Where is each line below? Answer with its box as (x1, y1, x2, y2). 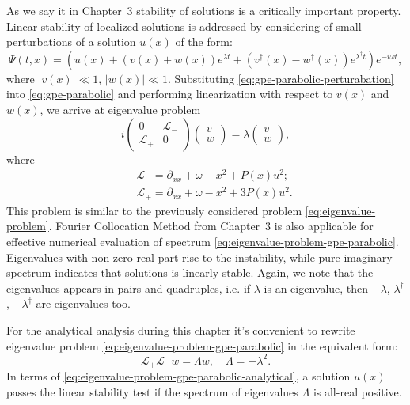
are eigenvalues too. (36, 295, 131, 312)
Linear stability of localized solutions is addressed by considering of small (6, 17, 362, 34)
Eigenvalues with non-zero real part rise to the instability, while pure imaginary (6, 248, 393, 265)
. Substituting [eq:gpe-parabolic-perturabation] (167, 70, 394, 86)
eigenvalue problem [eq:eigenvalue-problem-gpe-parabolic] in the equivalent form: (6, 337, 398, 354)
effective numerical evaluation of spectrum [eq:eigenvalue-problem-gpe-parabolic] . (6, 233, 399, 250)
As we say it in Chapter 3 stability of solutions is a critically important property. (6, 2, 401, 18)
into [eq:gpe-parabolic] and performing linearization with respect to (6, 85, 333, 102)
